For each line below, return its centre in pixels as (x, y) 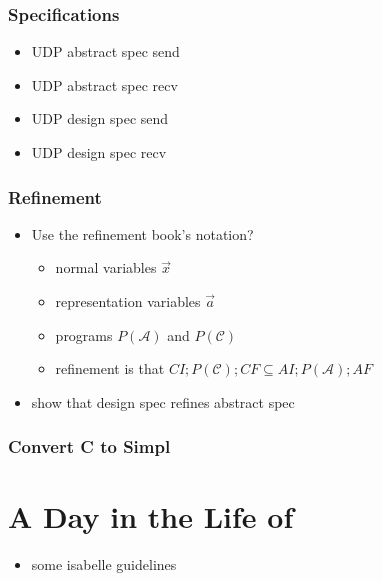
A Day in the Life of (151, 516)
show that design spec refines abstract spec (163, 401)
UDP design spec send (100, 118)
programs (84, 334)
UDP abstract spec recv (104, 84)
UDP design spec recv (99, 152)
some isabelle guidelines (104, 564)
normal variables (106, 267)
